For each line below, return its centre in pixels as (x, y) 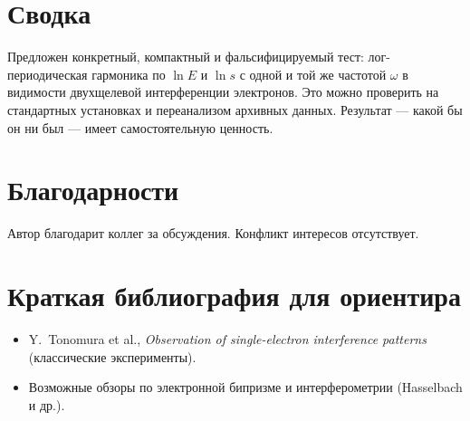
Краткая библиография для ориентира (234, 295)
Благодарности (93, 190)
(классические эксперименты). (112, 356)
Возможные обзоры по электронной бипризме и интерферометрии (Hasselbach (245, 387)
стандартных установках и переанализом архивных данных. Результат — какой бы (235, 109)
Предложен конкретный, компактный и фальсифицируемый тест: (186, 57)
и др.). (47, 404)
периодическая (48, 74)
